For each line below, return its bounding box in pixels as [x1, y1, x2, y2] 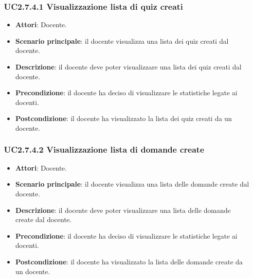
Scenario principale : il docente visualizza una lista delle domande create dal [15, 179, 249, 189]
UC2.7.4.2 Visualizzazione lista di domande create [4, 143, 204, 156]
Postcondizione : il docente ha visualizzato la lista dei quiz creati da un [15, 113, 232, 123]
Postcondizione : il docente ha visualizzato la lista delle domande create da [15, 256, 243, 266]
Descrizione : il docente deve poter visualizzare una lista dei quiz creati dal [15, 62, 242, 71]
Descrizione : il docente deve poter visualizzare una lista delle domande [15, 205, 231, 215]
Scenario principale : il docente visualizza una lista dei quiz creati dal [15, 35, 229, 46]
